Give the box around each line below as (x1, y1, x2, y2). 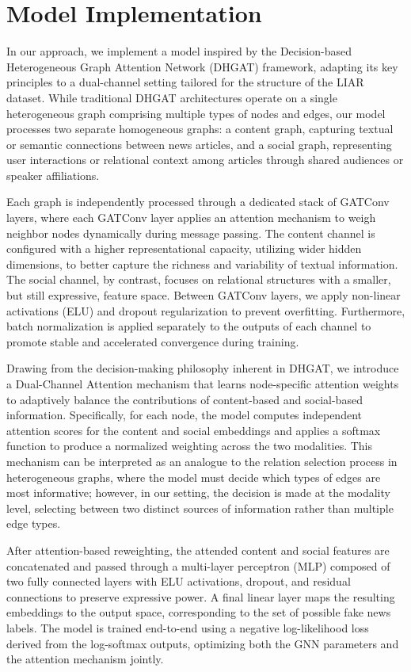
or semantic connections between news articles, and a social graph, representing (6, 136, 392, 152)
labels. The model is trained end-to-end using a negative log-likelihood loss (6, 619, 369, 636)
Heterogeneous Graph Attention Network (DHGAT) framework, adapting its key (6, 58, 398, 74)
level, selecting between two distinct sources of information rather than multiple (6, 499, 394, 516)
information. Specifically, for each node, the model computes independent (6, 407, 362, 423)
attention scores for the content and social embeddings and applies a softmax (6, 422, 381, 438)
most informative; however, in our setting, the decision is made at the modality (6, 484, 390, 501)
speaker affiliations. (6, 166, 100, 183)
